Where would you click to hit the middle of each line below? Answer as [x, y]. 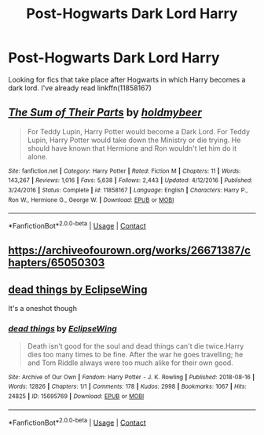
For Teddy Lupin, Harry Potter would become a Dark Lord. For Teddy [138, 131]
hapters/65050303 [57, 263]
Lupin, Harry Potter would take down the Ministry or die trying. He [134, 140]
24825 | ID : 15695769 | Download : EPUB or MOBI [76, 396]
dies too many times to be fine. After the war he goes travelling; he [135, 354]
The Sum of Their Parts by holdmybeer [105, 113]
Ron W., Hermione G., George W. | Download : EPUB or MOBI [91, 200]
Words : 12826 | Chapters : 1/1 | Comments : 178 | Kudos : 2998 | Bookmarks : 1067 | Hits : [128, 387]
